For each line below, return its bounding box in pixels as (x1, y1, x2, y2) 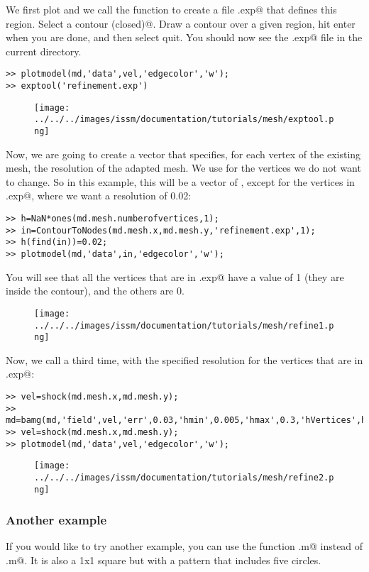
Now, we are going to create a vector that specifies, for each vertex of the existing (6, 146, 361, 161)
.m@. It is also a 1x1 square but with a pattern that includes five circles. (6, 553, 321, 568)
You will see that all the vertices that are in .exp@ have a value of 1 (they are (6, 269, 344, 284)
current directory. (6, 43, 82, 58)
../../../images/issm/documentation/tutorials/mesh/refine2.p (34, 472, 334, 483)
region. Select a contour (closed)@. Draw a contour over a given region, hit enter (6, 16, 356, 31)
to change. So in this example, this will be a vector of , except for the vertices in (6, 174, 355, 189)
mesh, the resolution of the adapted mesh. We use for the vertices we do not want (6, 160, 361, 175)
